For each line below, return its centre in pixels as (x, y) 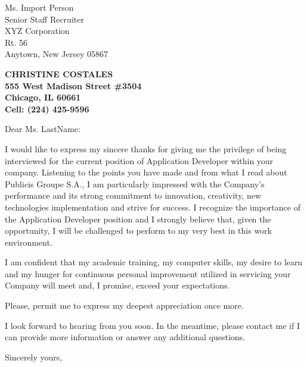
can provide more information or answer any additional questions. (125, 337)
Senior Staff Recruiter (44, 19)
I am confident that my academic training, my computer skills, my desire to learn (154, 262)
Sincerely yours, (34, 357)
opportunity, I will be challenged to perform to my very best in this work (138, 230)
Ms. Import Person (39, 7)
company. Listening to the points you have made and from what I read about (146, 172)
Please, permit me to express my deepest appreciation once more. (124, 305)
